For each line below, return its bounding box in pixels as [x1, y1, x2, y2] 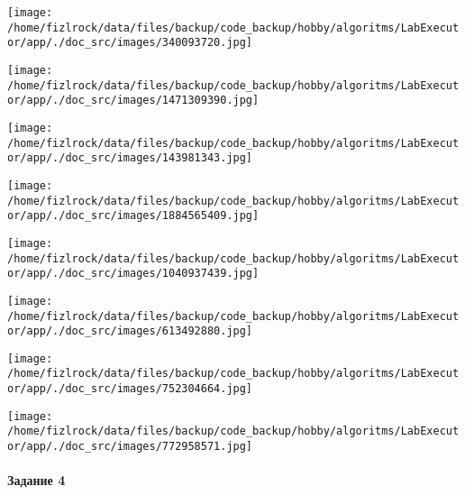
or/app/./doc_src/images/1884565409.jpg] [7, 209, 260, 223]
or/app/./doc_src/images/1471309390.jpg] [7, 94, 260, 107]
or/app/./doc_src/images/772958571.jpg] [7, 440, 253, 454]
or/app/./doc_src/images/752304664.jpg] [7, 382, 253, 396]
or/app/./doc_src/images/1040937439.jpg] [7, 267, 260, 280]
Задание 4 [7, 471, 66, 490]
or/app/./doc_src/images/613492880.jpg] [7, 325, 253, 338]
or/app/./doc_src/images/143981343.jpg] [7, 151, 253, 165]
